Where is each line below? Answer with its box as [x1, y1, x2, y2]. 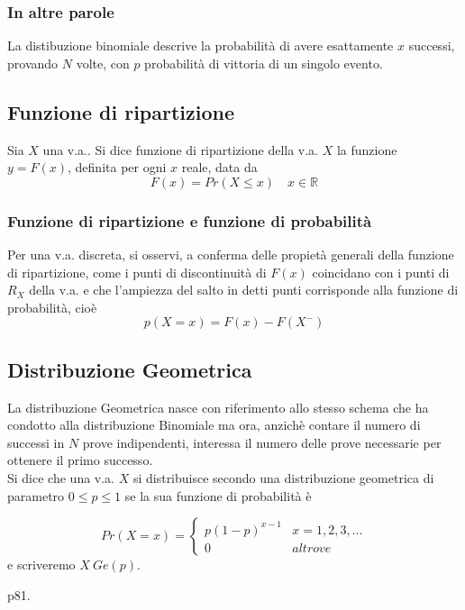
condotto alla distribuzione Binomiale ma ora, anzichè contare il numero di [7, 415, 421, 434]
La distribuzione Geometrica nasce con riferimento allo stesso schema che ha [7, 397, 429, 416]
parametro [7, 486, 65, 505]
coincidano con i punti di [312, 262, 450, 281]
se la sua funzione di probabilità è [124, 486, 312, 505]
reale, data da [181, 158, 258, 177]
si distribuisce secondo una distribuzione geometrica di [132, 468, 434, 487]
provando [7, 53, 59, 72]
